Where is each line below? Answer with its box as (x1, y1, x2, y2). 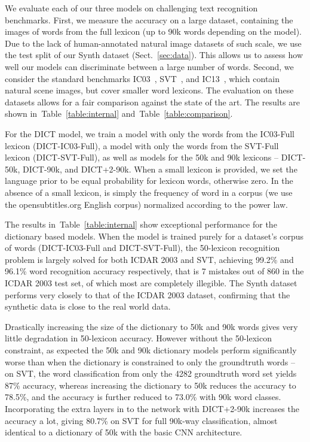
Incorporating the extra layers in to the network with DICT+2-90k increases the (5, 402, 299, 414)
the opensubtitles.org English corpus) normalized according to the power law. (5, 198, 288, 210)
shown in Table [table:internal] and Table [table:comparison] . (5, 107, 233, 120)
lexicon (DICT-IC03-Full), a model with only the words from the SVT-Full (5, 139, 279, 152)
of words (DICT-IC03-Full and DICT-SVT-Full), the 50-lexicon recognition (5, 241, 280, 254)
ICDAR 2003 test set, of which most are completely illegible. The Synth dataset (5, 277, 297, 289)
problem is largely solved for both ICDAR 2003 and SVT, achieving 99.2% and (5, 253, 294, 265)
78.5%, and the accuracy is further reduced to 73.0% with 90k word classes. (5, 390, 281, 403)
